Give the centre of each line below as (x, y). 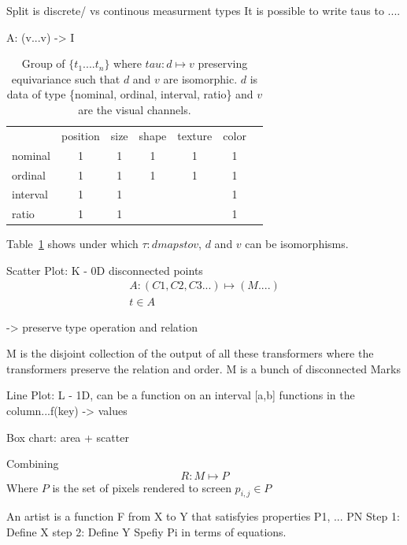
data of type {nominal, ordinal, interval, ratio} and (130, 94)
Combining (33, 463)
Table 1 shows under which (72, 244)
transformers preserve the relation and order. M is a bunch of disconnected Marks (203, 368)
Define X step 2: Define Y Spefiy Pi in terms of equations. (146, 532)
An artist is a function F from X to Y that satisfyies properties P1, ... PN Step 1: (203, 516)
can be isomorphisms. (297, 244)
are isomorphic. (200, 78)
